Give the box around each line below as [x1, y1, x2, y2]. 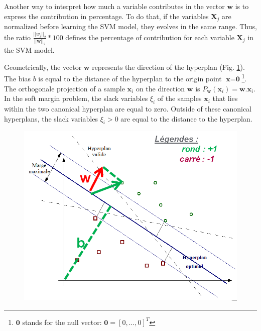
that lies [212, 93, 238, 103]
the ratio [4, 32, 31, 42]
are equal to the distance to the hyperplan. [120, 113, 252, 124]
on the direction [136, 83, 185, 93]
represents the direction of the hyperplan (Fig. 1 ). [92, 61, 245, 72]
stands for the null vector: [22, 316, 102, 327]
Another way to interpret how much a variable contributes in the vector [4, 1, 225, 11]
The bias [4, 73, 31, 84]
